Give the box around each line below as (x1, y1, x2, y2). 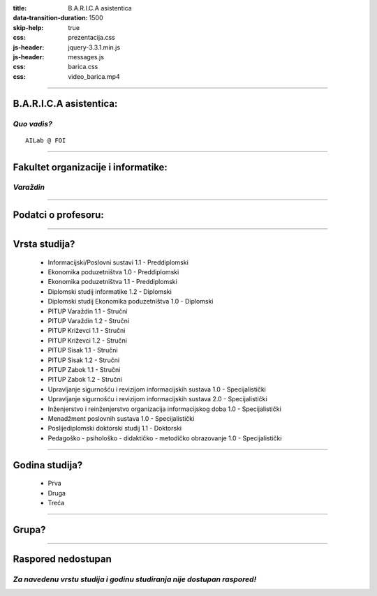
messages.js (68, 52, 105, 61)
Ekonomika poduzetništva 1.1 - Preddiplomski (47, 278, 177, 286)
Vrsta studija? (13, 238, 75, 251)
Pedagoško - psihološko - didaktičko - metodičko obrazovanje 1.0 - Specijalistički (47, 433, 282, 442)
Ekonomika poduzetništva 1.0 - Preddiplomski (47, 268, 179, 276)
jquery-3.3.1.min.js (68, 43, 121, 52)
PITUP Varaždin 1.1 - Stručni (47, 307, 128, 315)
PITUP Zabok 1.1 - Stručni (47, 366, 121, 373)
